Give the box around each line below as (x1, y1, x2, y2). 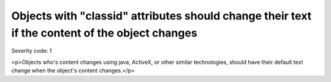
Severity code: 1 (11, 47, 52, 55)
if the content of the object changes (11, 26, 197, 39)
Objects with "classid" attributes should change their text (11, 9, 312, 22)
